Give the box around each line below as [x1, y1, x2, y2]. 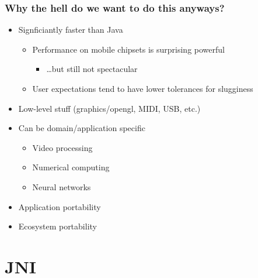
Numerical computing [32, 161, 110, 173]
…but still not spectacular [46, 63, 138, 75]
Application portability [18, 200, 101, 212]
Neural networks [32, 180, 91, 193]
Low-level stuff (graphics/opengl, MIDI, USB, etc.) [18, 102, 201, 114]
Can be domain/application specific [18, 122, 145, 134]
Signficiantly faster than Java [18, 23, 123, 36]
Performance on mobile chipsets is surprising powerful [32, 43, 225, 55]
